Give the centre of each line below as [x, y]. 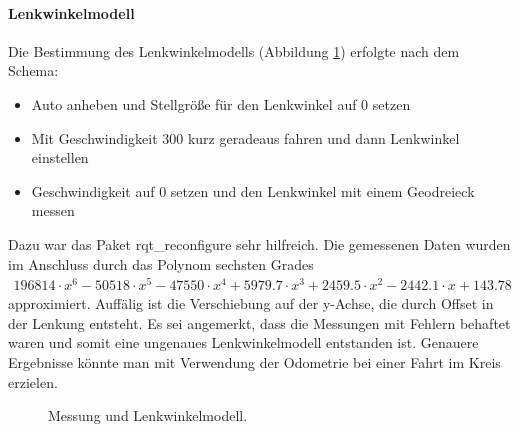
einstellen [60, 157]
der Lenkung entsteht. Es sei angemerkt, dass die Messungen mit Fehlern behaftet [259, 322]
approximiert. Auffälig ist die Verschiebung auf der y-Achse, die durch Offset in [251, 303]
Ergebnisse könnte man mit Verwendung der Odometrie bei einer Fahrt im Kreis [254, 362]
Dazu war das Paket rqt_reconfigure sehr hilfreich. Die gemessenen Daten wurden [259, 243]
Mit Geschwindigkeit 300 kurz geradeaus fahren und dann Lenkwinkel [245, 137]
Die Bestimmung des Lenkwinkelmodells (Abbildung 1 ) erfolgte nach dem [234, 50]
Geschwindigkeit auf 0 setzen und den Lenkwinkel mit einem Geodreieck [253, 190]
